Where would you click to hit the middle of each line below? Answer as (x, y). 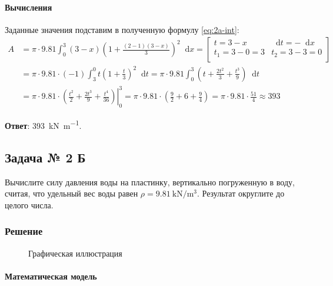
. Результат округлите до (241, 193)
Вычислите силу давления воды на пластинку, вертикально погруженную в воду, (150, 182)
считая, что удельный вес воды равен (71, 193)
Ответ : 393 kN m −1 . (43, 124)
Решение (24, 231)
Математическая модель (51, 276)
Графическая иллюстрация (75, 253)
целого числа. (29, 204)
